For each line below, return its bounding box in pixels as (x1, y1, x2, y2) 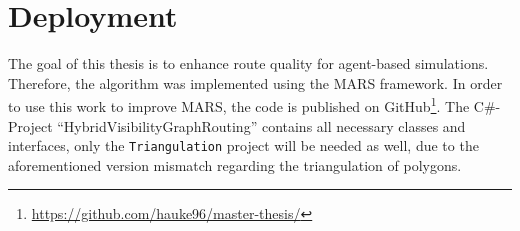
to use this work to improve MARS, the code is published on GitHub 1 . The (8, 93, 470, 116)
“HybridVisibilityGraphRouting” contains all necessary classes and (57, 115, 466, 136)
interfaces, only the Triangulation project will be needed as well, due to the (8, 135, 479, 156)
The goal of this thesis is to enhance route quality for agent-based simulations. (8, 53, 489, 74)
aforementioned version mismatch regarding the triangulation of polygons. (8, 154, 462, 175)
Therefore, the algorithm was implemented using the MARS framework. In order (8, 72, 503, 93)
